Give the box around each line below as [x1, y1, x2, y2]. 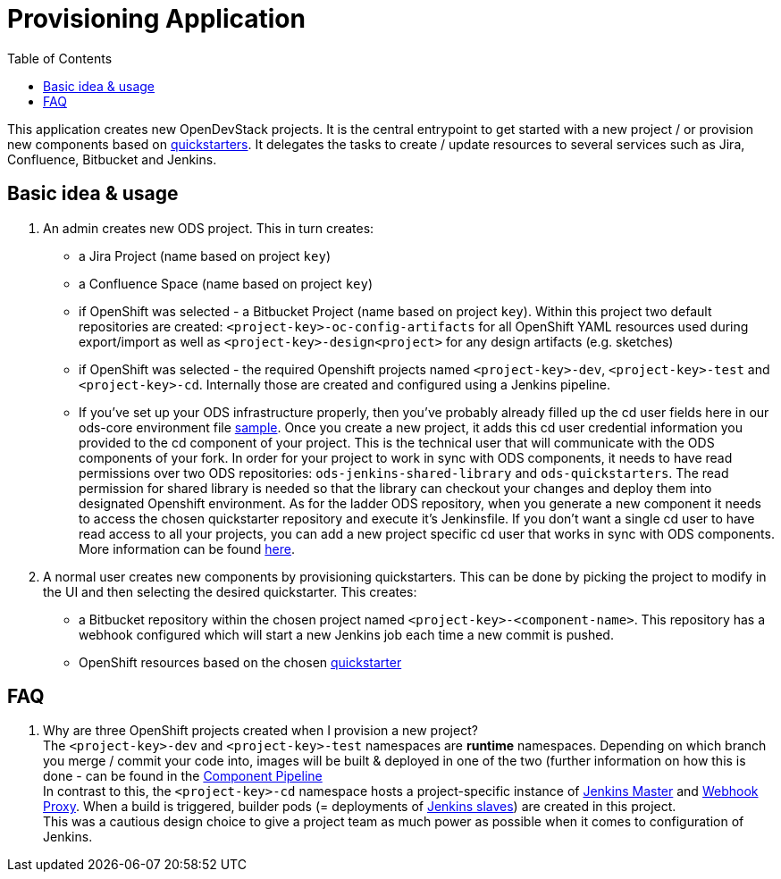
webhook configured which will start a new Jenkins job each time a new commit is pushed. [79, 626, 614, 642]
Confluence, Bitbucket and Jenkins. [7, 151, 217, 167]
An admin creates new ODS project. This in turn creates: [43, 220, 374, 236]
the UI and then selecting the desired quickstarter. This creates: [43, 583, 417, 599]
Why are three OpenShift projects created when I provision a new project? [43, 723, 478, 739]
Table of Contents [7, 50, 113, 66]
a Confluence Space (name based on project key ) [79, 275, 374, 291]
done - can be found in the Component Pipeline [43, 768, 323, 784]
